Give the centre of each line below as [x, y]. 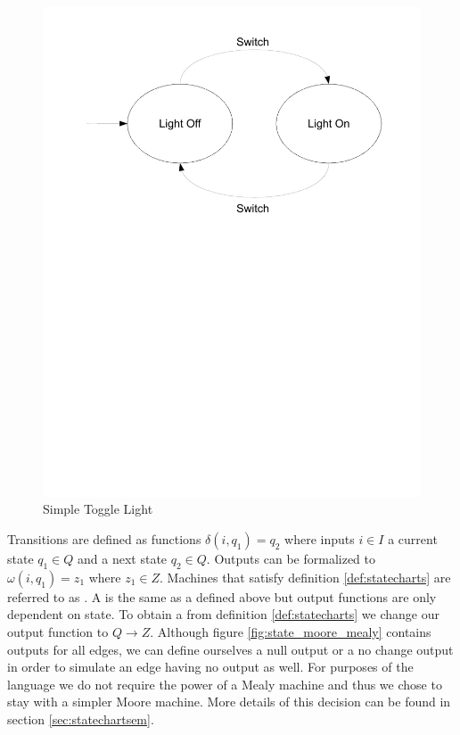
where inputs [320, 539]
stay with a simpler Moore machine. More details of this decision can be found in [229, 702]
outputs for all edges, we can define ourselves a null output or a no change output [230, 649]
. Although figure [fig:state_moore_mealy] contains [291, 632]
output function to [58, 632]
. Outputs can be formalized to [291, 559]
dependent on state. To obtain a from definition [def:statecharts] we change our [223, 614]
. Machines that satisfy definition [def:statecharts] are [305, 577]
